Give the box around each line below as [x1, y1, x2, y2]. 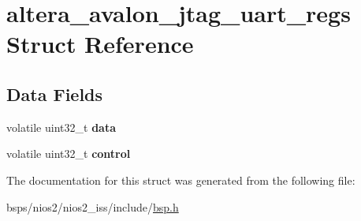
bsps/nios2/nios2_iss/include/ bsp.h [6, 198, 179, 215]
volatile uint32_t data [6, 118, 116, 135]
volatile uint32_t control [6, 145, 131, 162]
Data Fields [6, 81, 103, 106]
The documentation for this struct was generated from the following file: [6, 171, 355, 188]
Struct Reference [6, 28, 194, 60]
